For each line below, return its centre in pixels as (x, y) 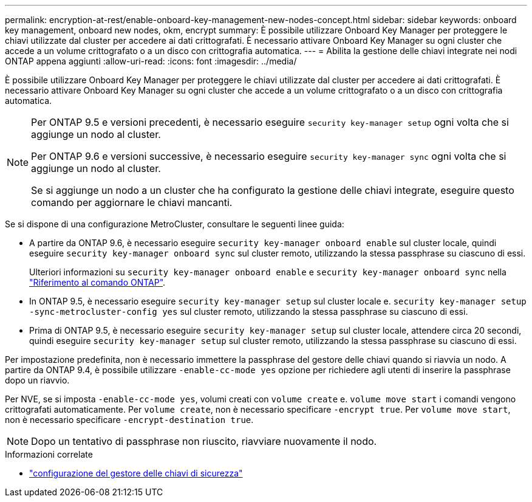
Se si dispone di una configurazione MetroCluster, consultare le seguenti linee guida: (175, 224)
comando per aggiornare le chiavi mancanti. (132, 202)
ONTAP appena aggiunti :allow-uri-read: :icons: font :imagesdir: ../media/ (151, 61)
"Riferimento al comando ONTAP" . (97, 282)
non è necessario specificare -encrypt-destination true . (129, 420)
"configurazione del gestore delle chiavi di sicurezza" (136, 473)
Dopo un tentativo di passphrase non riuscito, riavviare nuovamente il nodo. (204, 441)
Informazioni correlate (49, 454)
